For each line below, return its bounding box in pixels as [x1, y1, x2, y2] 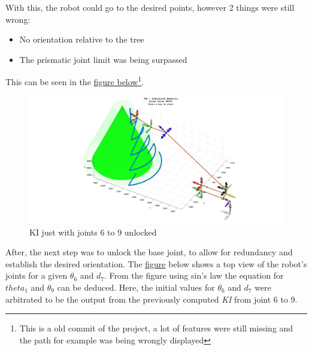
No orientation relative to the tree [19, 33, 144, 46]
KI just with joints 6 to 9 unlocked [29, 225, 157, 238]
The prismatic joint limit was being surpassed [19, 53, 187, 65]
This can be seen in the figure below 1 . [5, 74, 144, 88]
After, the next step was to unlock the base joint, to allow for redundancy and [5, 246, 293, 258]
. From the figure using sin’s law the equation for [104, 269, 284, 282]
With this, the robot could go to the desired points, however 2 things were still [5, 1, 295, 13]
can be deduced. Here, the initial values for [57, 281, 215, 293]
